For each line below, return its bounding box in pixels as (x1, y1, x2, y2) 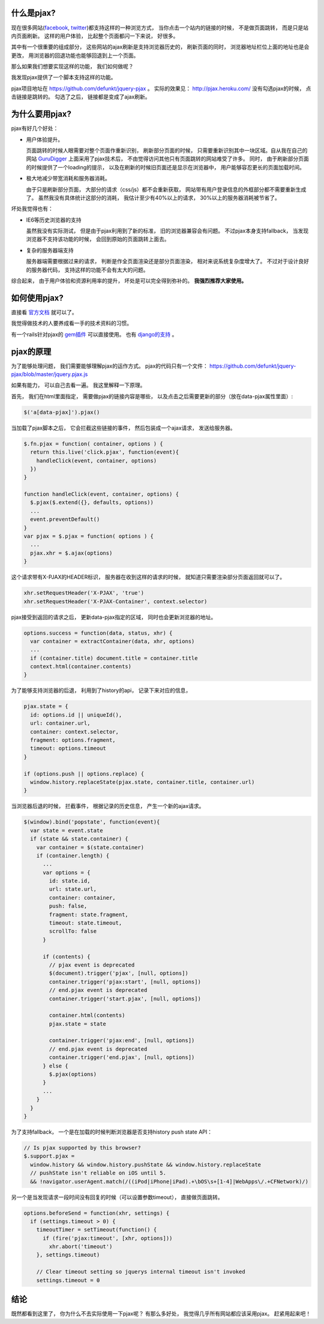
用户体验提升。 (26, 136, 63, 143)
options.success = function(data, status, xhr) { (23, 630, 173, 636)
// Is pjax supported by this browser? (23, 1144, 141, 1151)
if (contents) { (43, 953, 91, 960)
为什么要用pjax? (11, 109, 72, 120)
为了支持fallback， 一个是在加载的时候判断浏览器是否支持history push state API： (11, 1128, 213, 1135)
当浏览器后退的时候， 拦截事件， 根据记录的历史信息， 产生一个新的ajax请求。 (11, 803, 205, 810)
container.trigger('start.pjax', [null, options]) (49, 995, 201, 1002)
